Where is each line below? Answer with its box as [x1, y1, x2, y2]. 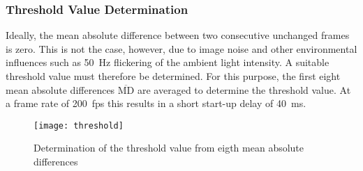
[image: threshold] [34, 120, 124, 131]
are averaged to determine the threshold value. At [137, 82, 351, 97]
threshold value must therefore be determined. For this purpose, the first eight [6, 69, 341, 83]
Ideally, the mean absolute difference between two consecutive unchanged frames [6, 28, 350, 42]
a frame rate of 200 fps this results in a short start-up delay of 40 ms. [6, 96, 306, 111]
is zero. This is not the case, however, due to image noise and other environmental [6, 41, 357, 56]
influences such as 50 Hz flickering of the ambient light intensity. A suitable [6, 55, 329, 70]
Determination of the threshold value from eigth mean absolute [34, 140, 304, 155]
